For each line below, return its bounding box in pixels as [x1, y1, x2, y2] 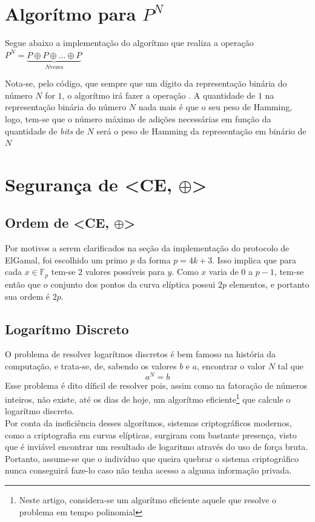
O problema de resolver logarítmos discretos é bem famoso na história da [5, 348, 276, 360]
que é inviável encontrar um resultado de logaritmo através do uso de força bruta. [5, 440, 308, 453]
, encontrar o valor [197, 359, 265, 372]
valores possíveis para [85, 265, 165, 278]
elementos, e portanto [229, 277, 310, 290]
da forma [137, 253, 171, 266]
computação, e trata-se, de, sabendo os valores [5, 359, 177, 372]
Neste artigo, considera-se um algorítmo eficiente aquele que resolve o [19, 494, 277, 506]
